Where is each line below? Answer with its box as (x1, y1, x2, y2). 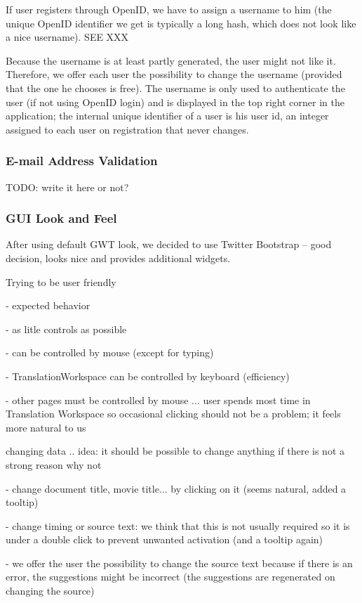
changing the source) (6, 583, 95, 598)
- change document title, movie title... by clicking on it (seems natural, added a (6, 481, 347, 495)
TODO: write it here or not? (6, 179, 129, 194)
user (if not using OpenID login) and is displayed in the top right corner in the (6, 94, 344, 109)
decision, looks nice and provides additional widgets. (6, 250, 231, 265)
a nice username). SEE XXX (6, 30, 129, 44)
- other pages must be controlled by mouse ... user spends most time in (6, 392, 311, 407)
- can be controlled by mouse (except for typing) (6, 345, 214, 360)
